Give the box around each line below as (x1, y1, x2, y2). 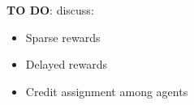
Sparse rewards (25, 28, 101, 45)
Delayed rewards (25, 56, 108, 73)
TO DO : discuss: (6, 2, 94, 18)
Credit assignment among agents (25, 82, 188, 99)
